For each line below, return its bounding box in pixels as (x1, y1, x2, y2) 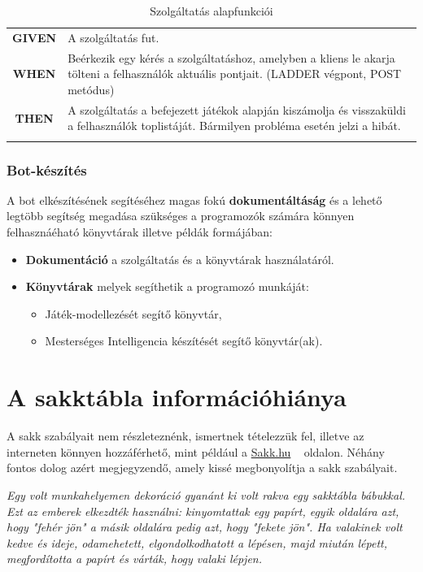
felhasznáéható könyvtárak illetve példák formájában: (7, 223, 273, 240)
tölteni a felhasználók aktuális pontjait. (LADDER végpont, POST (68, 65, 402, 82)
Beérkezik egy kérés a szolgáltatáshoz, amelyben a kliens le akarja (68, 49, 395, 66)
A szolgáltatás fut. (68, 28, 159, 45)
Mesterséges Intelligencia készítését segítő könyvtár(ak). (45, 332, 323, 349)
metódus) (68, 80, 115, 97)
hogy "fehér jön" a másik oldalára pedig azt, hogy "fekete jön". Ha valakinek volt (7, 518, 403, 535)
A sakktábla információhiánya (7, 380, 347, 414)
